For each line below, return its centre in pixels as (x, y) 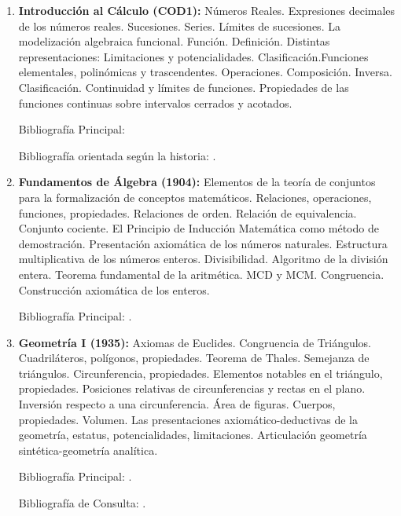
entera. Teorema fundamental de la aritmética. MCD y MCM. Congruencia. (201, 274)
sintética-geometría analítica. (88, 450)
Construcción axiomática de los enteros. (114, 289)
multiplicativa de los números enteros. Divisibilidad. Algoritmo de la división (203, 259)
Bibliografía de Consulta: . (82, 503)
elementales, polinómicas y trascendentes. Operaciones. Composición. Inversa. (205, 72)
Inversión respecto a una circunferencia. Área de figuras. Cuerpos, (177, 404)
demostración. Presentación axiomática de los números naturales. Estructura (203, 243)
